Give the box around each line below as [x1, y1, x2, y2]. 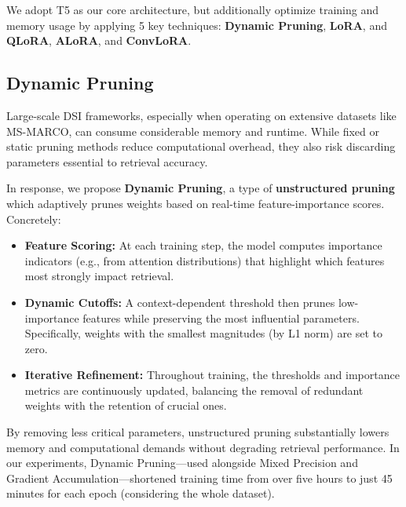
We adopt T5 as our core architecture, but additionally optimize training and [6, 2, 379, 17]
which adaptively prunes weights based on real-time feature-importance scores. [6, 195, 385, 211]
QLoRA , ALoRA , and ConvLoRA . [6, 32, 192, 49]
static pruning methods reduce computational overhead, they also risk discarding [6, 138, 396, 155]
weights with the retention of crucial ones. [24, 397, 227, 414]
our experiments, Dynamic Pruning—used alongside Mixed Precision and [6, 454, 358, 471]
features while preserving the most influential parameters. [82, 309, 360, 326]
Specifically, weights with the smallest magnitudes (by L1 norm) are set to [24, 325, 383, 341]
